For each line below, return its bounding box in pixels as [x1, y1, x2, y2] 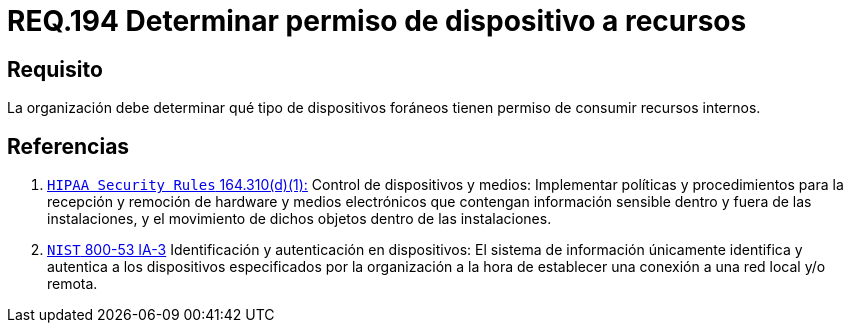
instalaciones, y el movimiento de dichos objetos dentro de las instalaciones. [47, 210, 552, 228]
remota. [47, 275, 98, 293]
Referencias [7, 133, 130, 159]
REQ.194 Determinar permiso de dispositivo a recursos [7, 4, 747, 38]
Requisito [7, 56, 103, 82]
